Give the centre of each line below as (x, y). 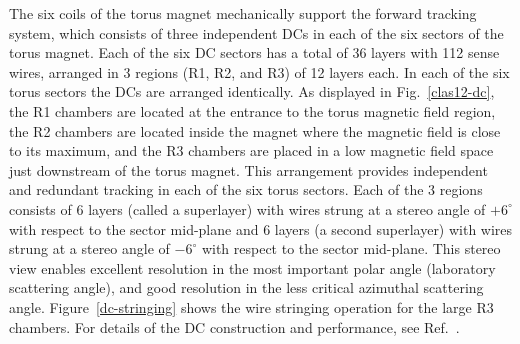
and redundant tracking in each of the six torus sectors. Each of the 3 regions (246, 189)
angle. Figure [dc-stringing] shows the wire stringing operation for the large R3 (251, 306)
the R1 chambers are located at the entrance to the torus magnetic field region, (252, 110)
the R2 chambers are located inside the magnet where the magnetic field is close (255, 130)
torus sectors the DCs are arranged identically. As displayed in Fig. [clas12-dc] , (252, 91)
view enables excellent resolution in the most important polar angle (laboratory (252, 267)
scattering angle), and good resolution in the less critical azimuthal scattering (246, 287)
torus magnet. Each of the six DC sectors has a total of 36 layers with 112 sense (254, 52)
